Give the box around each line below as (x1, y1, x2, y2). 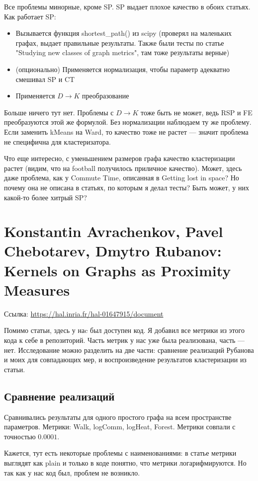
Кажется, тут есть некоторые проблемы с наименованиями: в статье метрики (4, 448, 237, 458)
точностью (4, 431, 36, 441)
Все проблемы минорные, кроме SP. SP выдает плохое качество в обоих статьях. (4, 1, 251, 11)
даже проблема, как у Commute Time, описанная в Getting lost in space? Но (4, 172, 239, 183)
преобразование (82, 90, 129, 101)
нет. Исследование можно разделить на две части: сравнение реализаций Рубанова (4, 344, 254, 355)
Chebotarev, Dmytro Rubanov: (4, 240, 222, 261)
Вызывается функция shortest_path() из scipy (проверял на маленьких (15, 28, 232, 38)
